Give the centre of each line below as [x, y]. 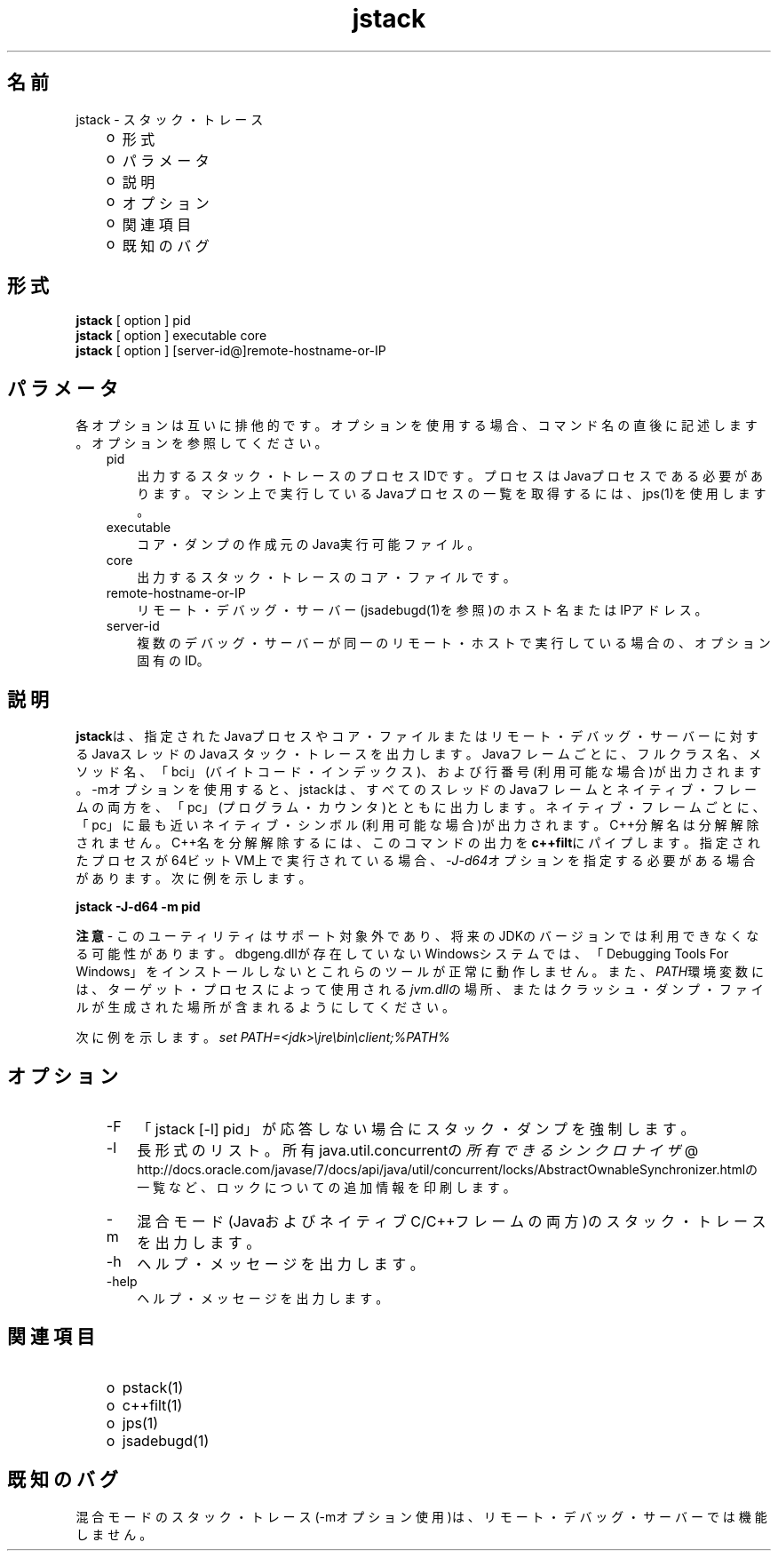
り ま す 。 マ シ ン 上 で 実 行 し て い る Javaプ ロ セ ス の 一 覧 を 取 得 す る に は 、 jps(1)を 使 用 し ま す [452, 494]
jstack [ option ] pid [133, 321]
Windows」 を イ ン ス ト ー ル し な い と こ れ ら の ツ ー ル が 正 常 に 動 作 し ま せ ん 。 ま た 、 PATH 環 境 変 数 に [420, 972]
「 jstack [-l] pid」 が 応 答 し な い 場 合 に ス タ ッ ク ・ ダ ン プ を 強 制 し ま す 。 [416, 1129]
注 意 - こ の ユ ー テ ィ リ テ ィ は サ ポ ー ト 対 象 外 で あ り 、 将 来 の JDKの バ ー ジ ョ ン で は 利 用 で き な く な [417, 936]
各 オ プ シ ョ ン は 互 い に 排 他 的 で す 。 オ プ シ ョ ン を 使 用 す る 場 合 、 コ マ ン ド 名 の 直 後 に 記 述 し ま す [417, 425]
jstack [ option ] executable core [171, 336]
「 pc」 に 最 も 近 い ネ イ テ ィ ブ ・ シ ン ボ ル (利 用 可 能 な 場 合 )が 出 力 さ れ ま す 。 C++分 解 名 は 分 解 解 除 [417, 825]
